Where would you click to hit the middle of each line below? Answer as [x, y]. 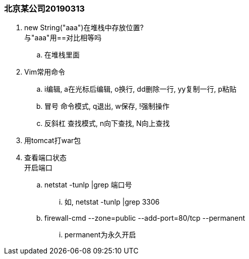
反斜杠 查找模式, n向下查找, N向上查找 [107, 123]
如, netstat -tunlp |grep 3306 [112, 202]
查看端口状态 [45, 158]
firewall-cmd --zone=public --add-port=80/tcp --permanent [145, 218]
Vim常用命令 [45, 72]
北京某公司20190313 [45, 9]
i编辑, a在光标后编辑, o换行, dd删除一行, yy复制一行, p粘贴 [140, 89]
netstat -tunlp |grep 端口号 [88, 185]
